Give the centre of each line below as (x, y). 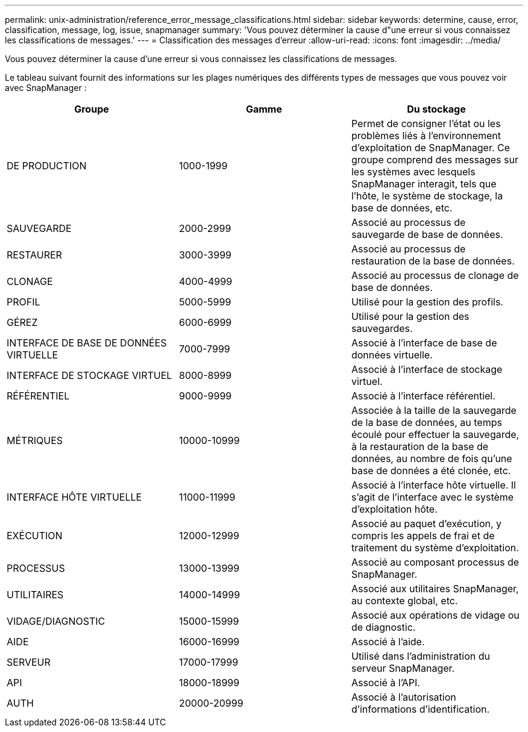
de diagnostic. (383, 627)
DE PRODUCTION (47, 166)
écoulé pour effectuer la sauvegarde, (435, 434)
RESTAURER (34, 255)
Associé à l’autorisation (404, 697)
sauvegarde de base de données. (427, 234)
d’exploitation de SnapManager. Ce (431, 148)
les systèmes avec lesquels (413, 172)
